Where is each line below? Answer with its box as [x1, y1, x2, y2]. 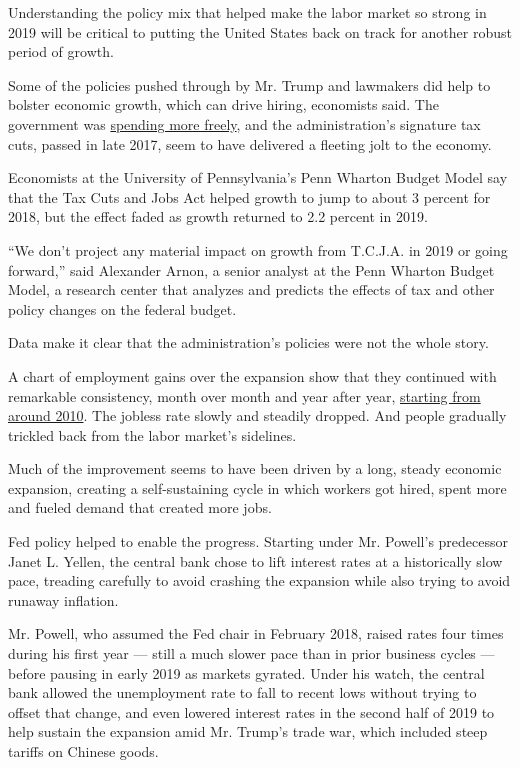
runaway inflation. [8, 589, 119, 610]
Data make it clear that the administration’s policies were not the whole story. [8, 332, 489, 353]
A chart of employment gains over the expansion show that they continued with [8, 365, 497, 386]
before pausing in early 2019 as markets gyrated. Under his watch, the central [8, 662, 485, 683]
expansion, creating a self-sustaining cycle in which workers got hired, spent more [8, 477, 507, 498]
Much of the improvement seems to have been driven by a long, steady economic [8, 458, 502, 479]
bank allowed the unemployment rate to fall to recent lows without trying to [8, 682, 477, 703]
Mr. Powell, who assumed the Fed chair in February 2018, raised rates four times [8, 623, 504, 644]
